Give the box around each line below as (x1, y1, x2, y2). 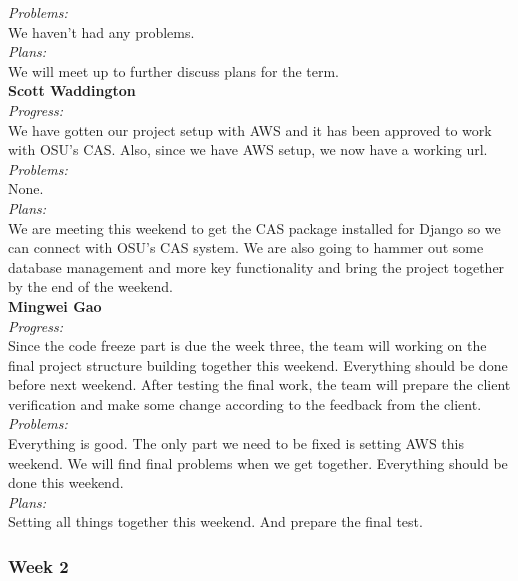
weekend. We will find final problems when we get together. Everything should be (8, 452, 508, 473)
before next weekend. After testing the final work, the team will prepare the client (8, 374, 511, 395)
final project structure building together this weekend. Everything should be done (8, 354, 508, 375)
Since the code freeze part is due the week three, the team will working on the (8, 335, 487, 356)
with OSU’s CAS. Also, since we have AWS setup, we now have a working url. (8, 139, 488, 160)
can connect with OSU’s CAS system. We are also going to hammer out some (8, 237, 484, 258)
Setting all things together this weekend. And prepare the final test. (8, 511, 423, 532)
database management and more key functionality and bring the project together (8, 256, 505, 277)
